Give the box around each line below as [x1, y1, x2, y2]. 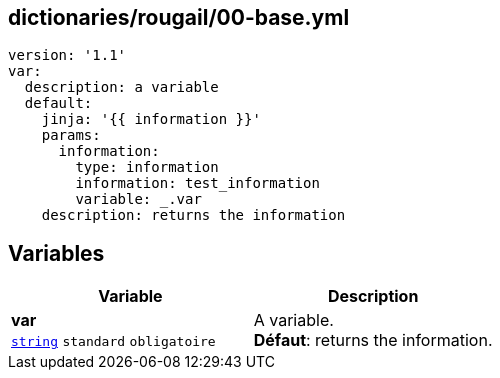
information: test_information [75, 175, 320, 192]
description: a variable [24, 79, 219, 96]
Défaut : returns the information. [253, 330, 493, 351]
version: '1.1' [8, 47, 127, 64]
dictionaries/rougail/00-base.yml [8, 5, 350, 30]
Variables [8, 240, 105, 266]
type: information [75, 159, 219, 176]
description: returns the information [41, 207, 346, 224]
